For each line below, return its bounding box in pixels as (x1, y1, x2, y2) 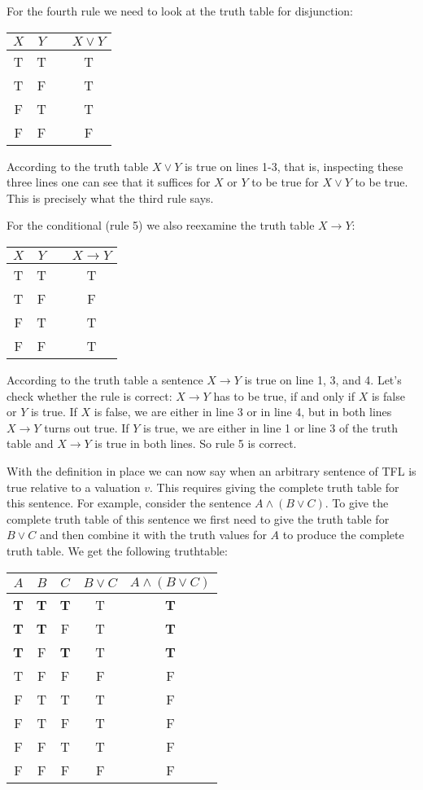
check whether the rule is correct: (7, 387, 172, 404)
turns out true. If (44, 419, 129, 436)
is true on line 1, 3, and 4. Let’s (244, 371, 402, 388)
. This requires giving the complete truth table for (150, 478, 399, 495)
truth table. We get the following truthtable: (7, 542, 228, 559)
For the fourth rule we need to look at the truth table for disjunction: (7, 2, 353, 19)
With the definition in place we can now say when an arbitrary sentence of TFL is (7, 462, 416, 479)
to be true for (251, 173, 319, 191)
